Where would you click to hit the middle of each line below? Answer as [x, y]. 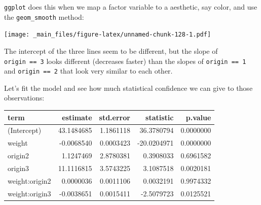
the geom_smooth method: [44, 16]
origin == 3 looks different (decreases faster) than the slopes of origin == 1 [125, 61]
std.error [115, 117]
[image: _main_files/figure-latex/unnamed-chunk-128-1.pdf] [108, 35]
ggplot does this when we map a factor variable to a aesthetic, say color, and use [131, 7]
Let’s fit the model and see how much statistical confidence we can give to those [128, 88]
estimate [77, 117]
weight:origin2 [29, 180]
